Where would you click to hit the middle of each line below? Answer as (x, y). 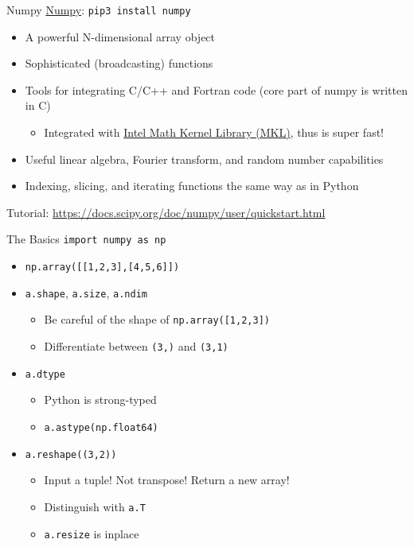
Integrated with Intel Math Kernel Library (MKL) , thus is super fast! (214, 132)
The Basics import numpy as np (86, 239)
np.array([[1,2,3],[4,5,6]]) (102, 268)
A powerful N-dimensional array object (120, 36)
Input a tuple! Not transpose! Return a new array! (167, 480)
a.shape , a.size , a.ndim (86, 292)
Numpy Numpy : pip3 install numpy (99, 10)
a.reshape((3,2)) (71, 454)
